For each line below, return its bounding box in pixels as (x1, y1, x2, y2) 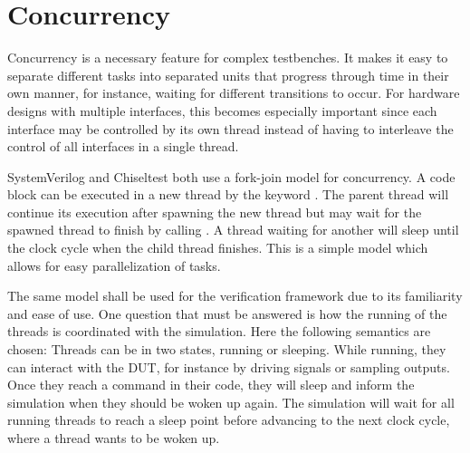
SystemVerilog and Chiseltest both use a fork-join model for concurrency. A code (7, 167, 456, 186)
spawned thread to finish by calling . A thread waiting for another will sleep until (7, 220, 459, 239)
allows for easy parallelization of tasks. (7, 255, 221, 275)
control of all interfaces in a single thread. (7, 137, 239, 156)
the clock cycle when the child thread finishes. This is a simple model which (7, 238, 428, 257)
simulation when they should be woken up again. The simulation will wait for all (7, 392, 455, 411)
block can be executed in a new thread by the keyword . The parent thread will (7, 185, 449, 204)
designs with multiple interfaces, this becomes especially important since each (7, 101, 437, 120)
